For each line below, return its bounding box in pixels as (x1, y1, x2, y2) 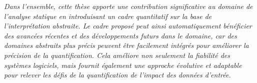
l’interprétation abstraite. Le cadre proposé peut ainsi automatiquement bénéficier (4, 20, 252, 31)
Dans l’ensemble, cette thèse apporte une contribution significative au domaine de (4, 1, 253, 11)
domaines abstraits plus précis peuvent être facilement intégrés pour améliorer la (4, 40, 249, 50)
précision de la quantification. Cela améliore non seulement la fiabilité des (4, 49, 230, 60)
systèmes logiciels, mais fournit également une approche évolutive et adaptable (4, 59, 242, 70)
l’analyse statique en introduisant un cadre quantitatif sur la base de (4, 10, 212, 21)
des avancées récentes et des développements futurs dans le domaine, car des (4, 30, 237, 40)
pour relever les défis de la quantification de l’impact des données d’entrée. (4, 69, 231, 80)
